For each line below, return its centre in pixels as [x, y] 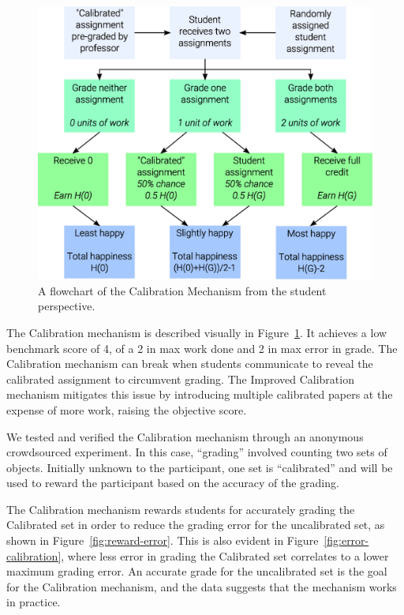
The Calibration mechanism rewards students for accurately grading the [181, 509]
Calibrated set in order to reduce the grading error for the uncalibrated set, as [196, 525]
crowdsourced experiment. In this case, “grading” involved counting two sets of [197, 452]
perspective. [67, 306]
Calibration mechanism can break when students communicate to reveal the [190, 364]
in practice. [34, 602]
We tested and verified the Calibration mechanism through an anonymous [185, 436]
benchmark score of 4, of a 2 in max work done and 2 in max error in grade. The [202, 348]
